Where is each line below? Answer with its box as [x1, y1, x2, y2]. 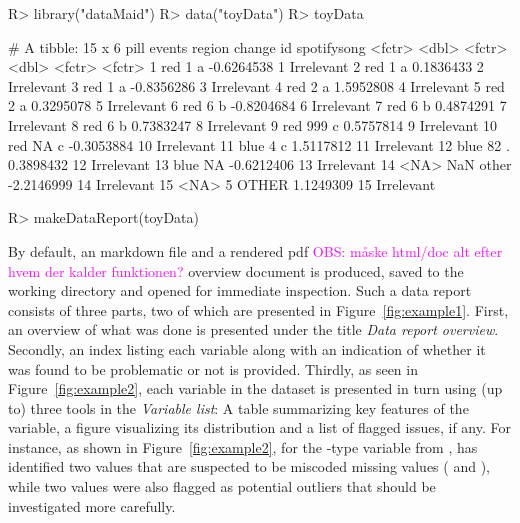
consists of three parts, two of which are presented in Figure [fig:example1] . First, [8, 299, 509, 320]
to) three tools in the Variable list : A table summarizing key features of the [8, 397, 469, 418]
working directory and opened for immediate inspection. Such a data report [8, 280, 472, 301]
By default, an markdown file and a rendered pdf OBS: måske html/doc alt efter [8, 240, 503, 261]
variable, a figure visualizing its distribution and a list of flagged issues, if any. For [8, 417, 512, 438]
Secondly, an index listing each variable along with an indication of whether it [8, 338, 486, 359]
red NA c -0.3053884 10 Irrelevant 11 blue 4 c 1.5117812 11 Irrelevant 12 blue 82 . [8, 134, 510, 155]
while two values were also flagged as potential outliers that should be [8, 476, 436, 497]
